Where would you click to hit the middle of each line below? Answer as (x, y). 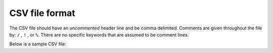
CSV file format (42, 13)
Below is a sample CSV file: (38, 44)
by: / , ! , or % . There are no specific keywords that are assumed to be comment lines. (99, 34)
